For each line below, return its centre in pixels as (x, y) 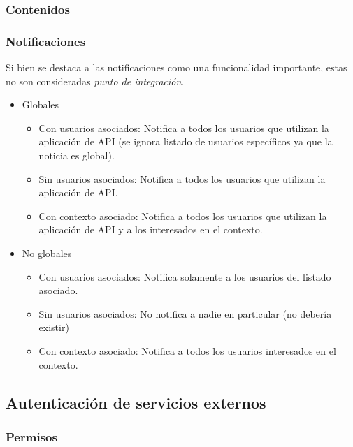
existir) (54, 327)
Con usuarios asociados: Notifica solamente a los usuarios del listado (185, 276)
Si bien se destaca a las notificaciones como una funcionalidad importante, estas (176, 67)
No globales (47, 253)
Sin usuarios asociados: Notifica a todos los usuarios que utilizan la (182, 178)
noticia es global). (77, 155)
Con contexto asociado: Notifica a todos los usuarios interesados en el (187, 350)
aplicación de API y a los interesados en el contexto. (151, 229)
